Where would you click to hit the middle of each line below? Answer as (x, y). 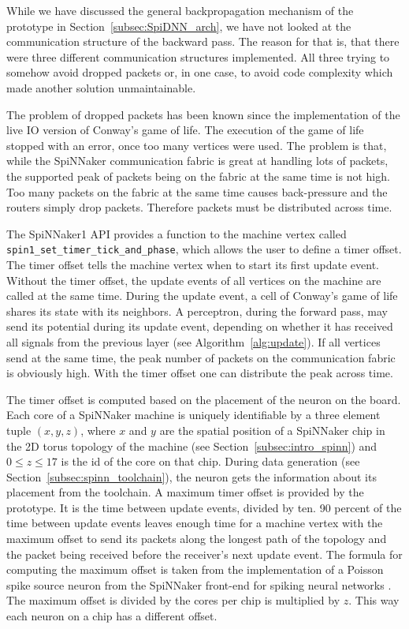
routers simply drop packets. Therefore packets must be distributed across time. (199, 207)
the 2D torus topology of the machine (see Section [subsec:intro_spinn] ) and (192, 446)
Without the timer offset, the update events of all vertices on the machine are (194, 280)
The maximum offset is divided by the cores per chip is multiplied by (173, 600)
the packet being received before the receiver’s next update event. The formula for (204, 554)
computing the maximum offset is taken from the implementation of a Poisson (195, 569)
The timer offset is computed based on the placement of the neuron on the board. (204, 399)
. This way (374, 600)
